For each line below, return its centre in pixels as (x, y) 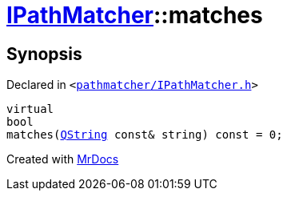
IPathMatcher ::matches (135, 15)
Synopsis (44, 54)
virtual (30, 109)
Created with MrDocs (63, 159)
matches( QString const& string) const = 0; (145, 135)
